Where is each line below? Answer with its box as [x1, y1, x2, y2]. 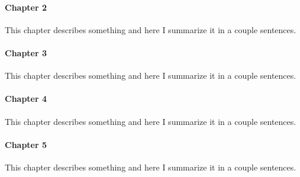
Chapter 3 [5, 46, 47, 59]
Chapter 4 [5, 92, 47, 105]
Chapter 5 [5, 138, 47, 150]
